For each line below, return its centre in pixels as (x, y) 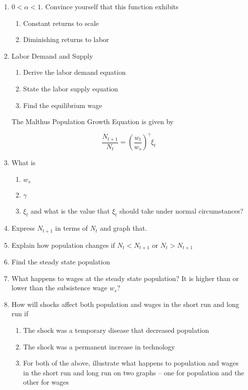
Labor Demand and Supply (52, 55)
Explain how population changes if (63, 245)
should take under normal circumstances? (181, 211)
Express (23, 228)
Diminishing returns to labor (66, 39)
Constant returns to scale (61, 23)
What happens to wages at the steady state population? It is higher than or (125, 278)
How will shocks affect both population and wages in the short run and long (125, 304)
